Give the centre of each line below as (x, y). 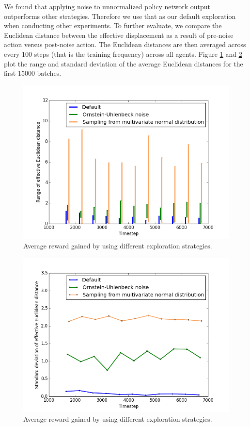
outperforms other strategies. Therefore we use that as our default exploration (120, 16)
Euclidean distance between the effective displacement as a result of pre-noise (119, 35)
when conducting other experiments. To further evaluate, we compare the (113, 25)
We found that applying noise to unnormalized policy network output (107, 6)
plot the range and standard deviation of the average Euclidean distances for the (124, 63)
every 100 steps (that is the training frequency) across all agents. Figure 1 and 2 (123, 54)
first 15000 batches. (33, 73)
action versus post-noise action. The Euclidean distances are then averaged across (125, 44)
